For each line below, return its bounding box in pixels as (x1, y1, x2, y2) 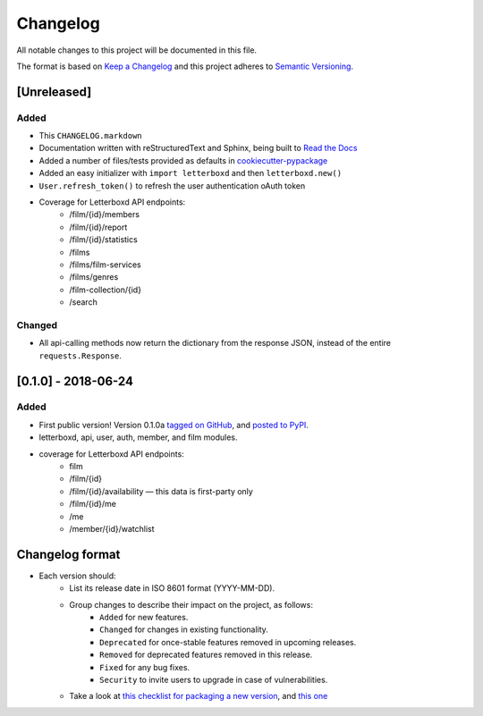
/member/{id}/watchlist (69, 523, 156, 534)
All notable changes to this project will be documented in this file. (16, 45, 258, 55)
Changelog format (16, 546, 121, 562)
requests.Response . (38, 350, 123, 361)
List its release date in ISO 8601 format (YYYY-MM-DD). (69, 583, 275, 594)
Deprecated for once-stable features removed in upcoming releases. (99, 636, 357, 647)
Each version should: (38, 570, 116, 581)
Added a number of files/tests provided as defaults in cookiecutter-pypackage (38, 155, 328, 165)
